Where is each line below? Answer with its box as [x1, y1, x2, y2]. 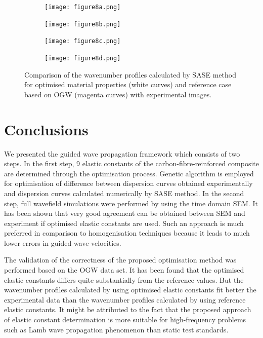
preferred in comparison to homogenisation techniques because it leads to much [4, 228, 250, 238]
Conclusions [4, 119, 89, 139]
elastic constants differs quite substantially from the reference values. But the [4, 274, 244, 285]
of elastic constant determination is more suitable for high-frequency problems [4, 314, 246, 325]
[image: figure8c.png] [45, 37, 121, 45]
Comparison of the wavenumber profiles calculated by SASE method [24, 69, 236, 80]
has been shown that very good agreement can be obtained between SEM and [4, 208, 245, 218]
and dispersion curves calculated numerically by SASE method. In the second [4, 187, 244, 198]
